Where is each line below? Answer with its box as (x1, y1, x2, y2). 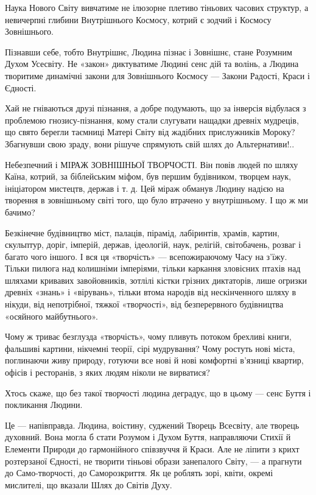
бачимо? (5, 205, 35, 218)
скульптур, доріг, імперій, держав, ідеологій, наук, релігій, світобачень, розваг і (5, 238, 301, 251)
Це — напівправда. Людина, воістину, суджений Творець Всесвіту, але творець (5, 418, 300, 431)
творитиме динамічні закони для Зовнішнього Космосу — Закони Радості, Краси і (5, 69, 310, 82)
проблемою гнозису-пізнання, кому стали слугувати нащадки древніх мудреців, (5, 113, 299, 126)
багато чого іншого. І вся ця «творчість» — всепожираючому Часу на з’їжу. (5, 250, 287, 262)
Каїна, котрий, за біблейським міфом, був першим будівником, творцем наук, (5, 170, 291, 183)
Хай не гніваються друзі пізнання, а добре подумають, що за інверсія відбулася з (5, 102, 306, 114)
